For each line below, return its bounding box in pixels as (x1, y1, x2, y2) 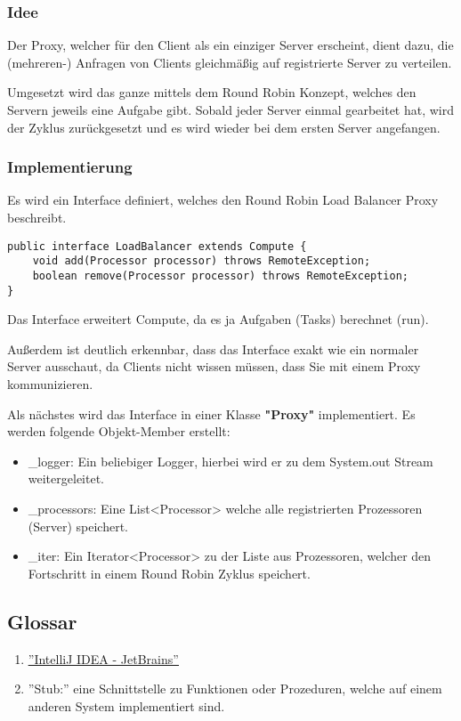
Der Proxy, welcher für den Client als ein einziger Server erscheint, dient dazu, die (7, 36, 454, 54)
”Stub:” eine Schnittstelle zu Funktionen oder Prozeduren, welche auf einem (28, 679, 442, 698)
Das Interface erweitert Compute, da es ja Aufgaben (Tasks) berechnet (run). (7, 310, 429, 328)
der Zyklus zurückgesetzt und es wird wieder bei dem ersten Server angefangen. (7, 117, 441, 136)
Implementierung (7, 156, 133, 178)
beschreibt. (7, 208, 67, 226)
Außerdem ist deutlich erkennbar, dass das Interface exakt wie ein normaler (7, 339, 419, 358)
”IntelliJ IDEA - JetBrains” (28, 649, 179, 668)
